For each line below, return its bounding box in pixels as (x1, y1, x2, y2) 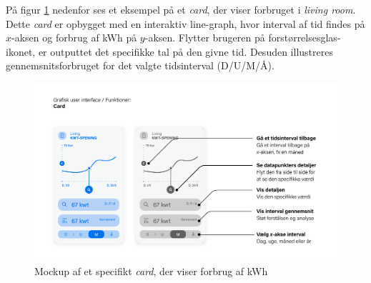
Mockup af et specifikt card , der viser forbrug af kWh (34, 264, 268, 279)
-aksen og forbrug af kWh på (11, 30, 137, 45)
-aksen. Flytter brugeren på (144, 30, 265, 45)
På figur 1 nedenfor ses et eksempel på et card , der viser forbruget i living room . (6, 2, 356, 16)
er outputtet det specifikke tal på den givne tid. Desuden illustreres (38, 44, 333, 59)
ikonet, (6, 44, 36, 59)
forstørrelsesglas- (268, 30, 341, 45)
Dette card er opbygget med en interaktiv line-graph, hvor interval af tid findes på (6, 16, 365, 31)
